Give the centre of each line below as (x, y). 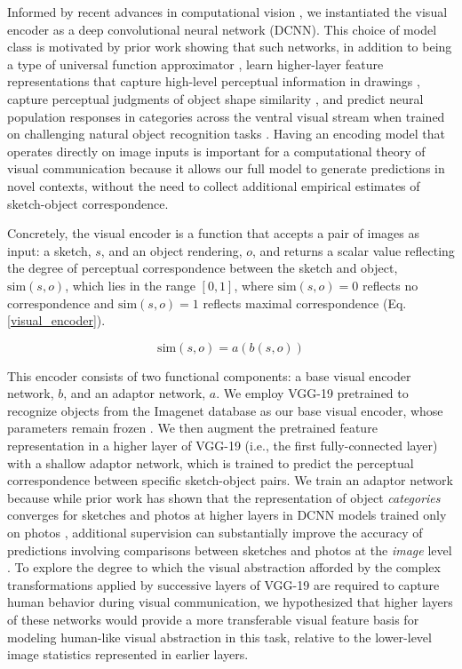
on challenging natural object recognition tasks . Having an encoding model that (227, 134)
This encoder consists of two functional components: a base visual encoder (209, 375)
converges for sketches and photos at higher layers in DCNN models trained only (227, 515)
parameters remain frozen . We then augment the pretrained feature (192, 428)
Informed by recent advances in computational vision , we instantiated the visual (227, 12)
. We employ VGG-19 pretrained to (312, 393)
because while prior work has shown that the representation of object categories (224, 497)
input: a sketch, (49, 250)
